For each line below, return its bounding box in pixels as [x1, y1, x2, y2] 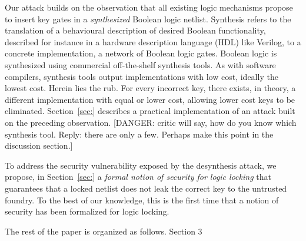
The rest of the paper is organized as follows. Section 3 [5, 225, 202, 237]
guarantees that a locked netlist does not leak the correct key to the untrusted [5, 182, 287, 194]
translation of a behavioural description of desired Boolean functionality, [5, 24, 266, 36]
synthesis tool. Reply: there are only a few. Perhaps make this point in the [5, 128, 274, 140]
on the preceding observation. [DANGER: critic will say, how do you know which [5, 116, 297, 128]
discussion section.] [5, 139, 73, 152]
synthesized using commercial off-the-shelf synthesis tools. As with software [5, 58, 276, 71]
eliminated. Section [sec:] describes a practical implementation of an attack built [5, 105, 295, 117]
